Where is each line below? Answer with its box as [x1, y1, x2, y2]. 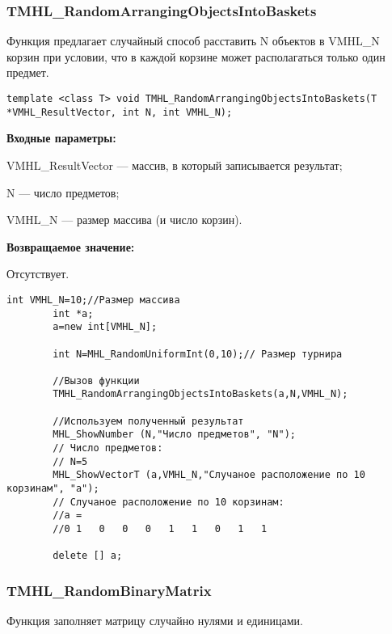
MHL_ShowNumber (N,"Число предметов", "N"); [53, 429, 296, 441]
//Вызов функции [53, 374, 140, 387]
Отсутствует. [6, 265, 70, 282]
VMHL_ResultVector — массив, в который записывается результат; [6, 156, 343, 173]
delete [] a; [53, 550, 123, 562]
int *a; [53, 307, 94, 319]
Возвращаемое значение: [6, 238, 135, 255]
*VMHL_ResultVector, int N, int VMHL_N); [6, 106, 233, 118]
